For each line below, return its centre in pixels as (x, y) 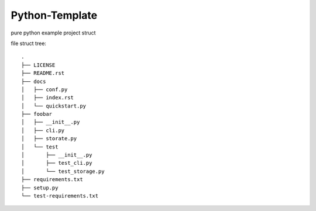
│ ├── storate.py (49, 139)
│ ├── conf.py (44, 89)
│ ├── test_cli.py (57, 163)
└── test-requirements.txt (60, 196)
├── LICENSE (38, 65)
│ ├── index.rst (48, 98)
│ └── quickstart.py (54, 106)
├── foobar (37, 114)
